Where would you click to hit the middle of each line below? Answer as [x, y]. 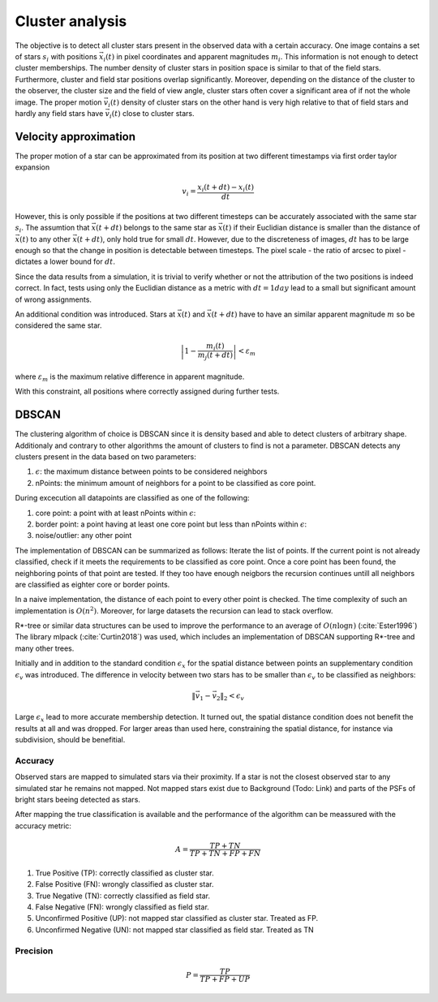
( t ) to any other [45, 239]
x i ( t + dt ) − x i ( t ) [226, 188]
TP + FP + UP [225, 979]
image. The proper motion [58, 102]
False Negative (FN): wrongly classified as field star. [122, 907]
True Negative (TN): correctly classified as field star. [123, 896]
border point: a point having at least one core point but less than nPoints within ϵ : [171, 524]
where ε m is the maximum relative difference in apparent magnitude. [130, 377]
